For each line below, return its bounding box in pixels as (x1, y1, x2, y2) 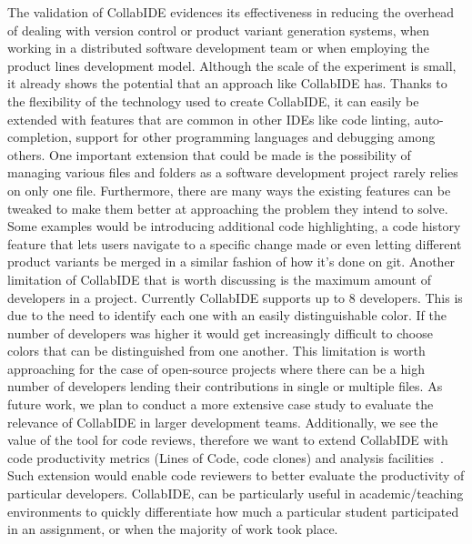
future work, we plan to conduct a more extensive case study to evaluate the (7, 395, 434, 414)
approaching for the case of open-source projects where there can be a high (7, 358, 425, 378)
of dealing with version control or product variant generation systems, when (7, 20, 430, 39)
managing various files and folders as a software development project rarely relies (7, 163, 458, 182)
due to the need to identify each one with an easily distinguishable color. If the (7, 306, 447, 325)
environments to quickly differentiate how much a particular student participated (7, 501, 459, 520)
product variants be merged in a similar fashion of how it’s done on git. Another (7, 252, 456, 271)
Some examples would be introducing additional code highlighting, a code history (7, 217, 461, 236)
